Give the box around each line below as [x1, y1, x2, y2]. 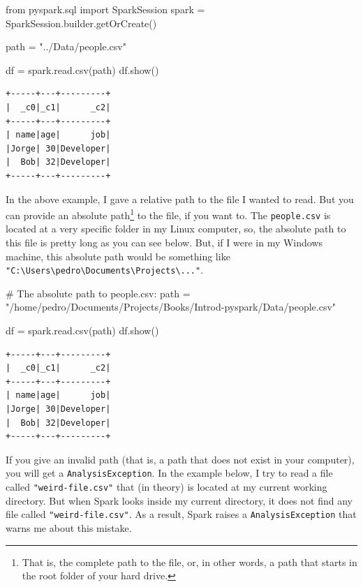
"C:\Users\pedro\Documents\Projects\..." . [6, 262, 204, 277]
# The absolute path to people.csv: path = [6, 285, 191, 300]
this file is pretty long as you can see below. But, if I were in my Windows [6, 235, 323, 250]
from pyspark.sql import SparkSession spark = [6, 2, 205, 16]
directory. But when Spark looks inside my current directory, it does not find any [6, 493, 353, 507]
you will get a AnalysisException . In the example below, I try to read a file [6, 466, 333, 480]
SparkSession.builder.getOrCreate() [6, 15, 157, 30]
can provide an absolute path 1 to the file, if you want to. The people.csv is [6, 206, 331, 222]
